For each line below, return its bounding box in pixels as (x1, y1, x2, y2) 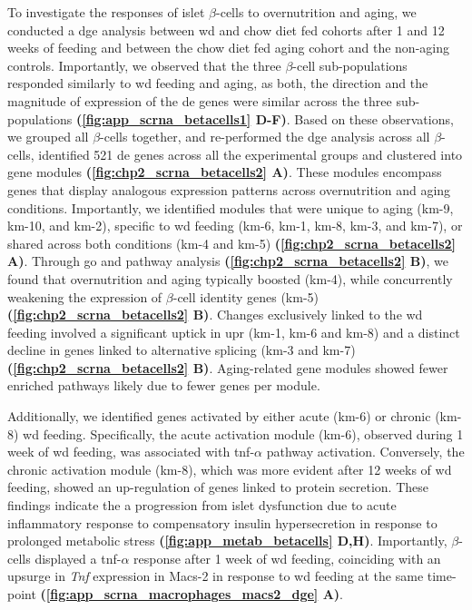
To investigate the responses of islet (7, 3, 205, 21)
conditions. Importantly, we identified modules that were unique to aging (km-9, (7, 198, 454, 217)
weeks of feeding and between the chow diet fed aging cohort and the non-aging (7, 38, 449, 57)
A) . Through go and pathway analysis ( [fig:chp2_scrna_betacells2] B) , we (7, 251, 449, 271)
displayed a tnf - (34, 548, 122, 567)
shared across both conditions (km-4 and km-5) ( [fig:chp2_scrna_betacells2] (7, 233, 457, 252)
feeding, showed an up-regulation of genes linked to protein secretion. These (7, 477, 428, 497)
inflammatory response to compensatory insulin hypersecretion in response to (7, 513, 438, 532)
